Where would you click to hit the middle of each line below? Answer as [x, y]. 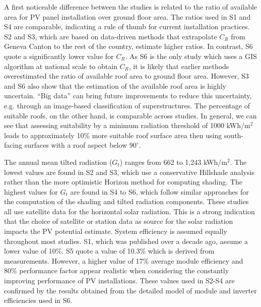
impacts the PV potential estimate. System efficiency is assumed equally [116, 231]
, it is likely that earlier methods [179, 66]
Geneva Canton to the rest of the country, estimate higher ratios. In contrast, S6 [128, 46]
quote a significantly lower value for [59, 56]
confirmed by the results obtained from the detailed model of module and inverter [130, 290]
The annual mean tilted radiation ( [58, 162]
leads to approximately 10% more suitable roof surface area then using [113, 135]
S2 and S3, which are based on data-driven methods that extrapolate [111, 36]
